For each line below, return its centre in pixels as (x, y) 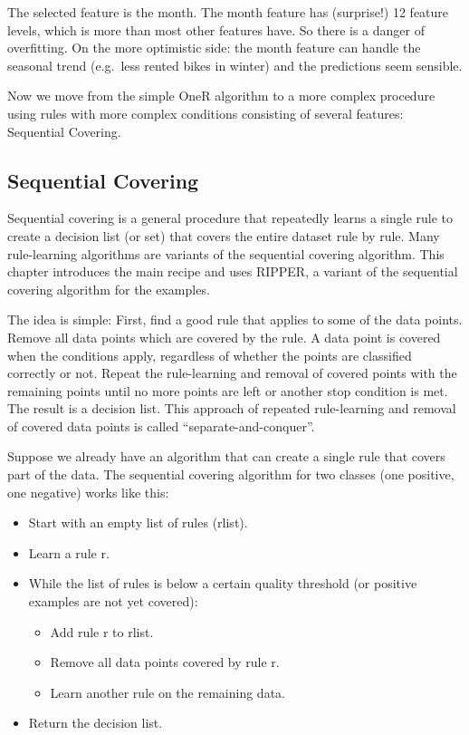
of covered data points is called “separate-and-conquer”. (161, 426)
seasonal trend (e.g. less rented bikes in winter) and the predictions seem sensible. (235, 65)
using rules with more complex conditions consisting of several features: (206, 113)
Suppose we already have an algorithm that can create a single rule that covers (226, 456)
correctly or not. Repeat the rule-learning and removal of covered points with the (232, 373)
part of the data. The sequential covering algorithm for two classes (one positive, (231, 474)
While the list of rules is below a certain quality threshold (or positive (223, 583)
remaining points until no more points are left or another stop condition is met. (228, 390)
